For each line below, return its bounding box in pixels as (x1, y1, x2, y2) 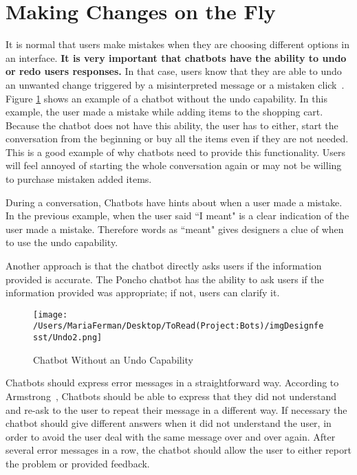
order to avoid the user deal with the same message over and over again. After (6, 429, 336, 443)
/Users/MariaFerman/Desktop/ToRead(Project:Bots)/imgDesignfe (33, 321, 324, 331)
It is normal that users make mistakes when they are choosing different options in (6, 37, 349, 52)
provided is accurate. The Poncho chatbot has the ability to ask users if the (6, 272, 324, 286)
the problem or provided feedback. (6, 456, 150, 470)
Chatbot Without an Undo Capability (33, 352, 194, 366)
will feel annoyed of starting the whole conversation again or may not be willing (6, 158, 342, 173)
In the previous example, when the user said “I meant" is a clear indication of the (6, 208, 349, 223)
